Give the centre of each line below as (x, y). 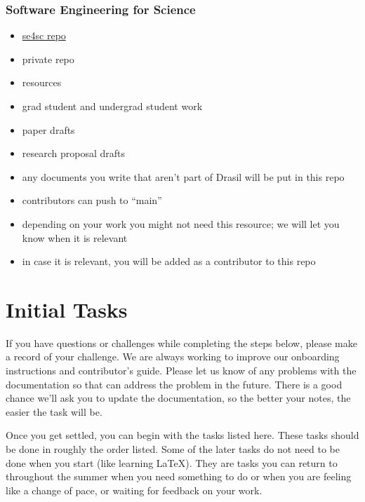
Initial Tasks (67, 309)
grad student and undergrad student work (112, 106)
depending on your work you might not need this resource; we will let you (181, 223)
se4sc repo (44, 35)
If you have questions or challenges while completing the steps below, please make (181, 342)
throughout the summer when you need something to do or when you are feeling (179, 476)
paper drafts (48, 129)
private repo (48, 59)
